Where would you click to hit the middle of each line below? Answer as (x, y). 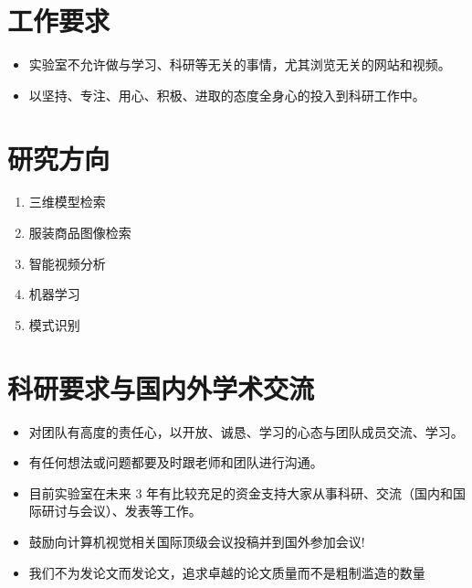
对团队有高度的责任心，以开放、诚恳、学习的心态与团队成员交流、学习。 (246, 431)
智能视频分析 (67, 263)
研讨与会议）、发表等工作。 (121, 511)
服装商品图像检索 (80, 233)
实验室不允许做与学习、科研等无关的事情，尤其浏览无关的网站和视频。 (240, 64)
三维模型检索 (67, 202)
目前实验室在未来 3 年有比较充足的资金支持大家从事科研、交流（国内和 (241, 492)
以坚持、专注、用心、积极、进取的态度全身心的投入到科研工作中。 (227, 95)
